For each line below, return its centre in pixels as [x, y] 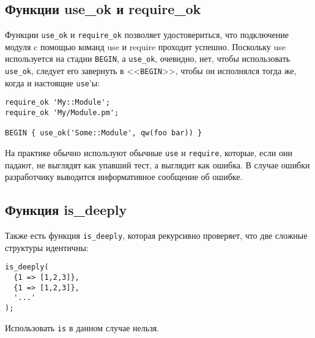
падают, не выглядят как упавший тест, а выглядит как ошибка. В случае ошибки [157, 164]
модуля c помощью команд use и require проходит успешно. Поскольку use [145, 46]
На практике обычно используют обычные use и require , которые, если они [149, 153]
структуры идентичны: [47, 247]
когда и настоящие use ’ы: [53, 82]
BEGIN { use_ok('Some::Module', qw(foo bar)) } [104, 133]
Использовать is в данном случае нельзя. [82, 327]
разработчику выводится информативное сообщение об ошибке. [124, 177]
